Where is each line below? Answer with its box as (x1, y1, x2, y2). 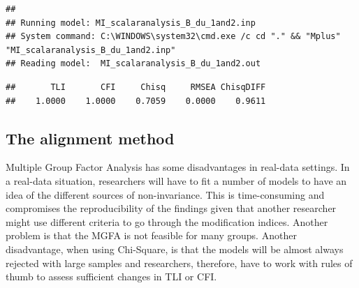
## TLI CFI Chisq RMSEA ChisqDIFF (6, 82, 266, 92)
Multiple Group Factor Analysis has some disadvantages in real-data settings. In (6, 160, 350, 174)
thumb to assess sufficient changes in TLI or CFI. (6, 269, 217, 284)
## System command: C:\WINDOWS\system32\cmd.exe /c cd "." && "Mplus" (6, 31, 341, 42)
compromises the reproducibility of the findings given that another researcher (6, 201, 337, 215)
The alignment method (6, 127, 175, 149)
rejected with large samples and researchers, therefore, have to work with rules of (6, 255, 353, 270)
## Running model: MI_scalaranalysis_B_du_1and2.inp (6, 17, 256, 28)
